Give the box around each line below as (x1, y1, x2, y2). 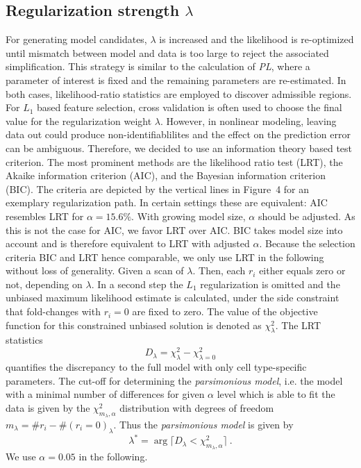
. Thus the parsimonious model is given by (113, 417, 294, 431)
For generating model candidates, (6, 32, 147, 47)
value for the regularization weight (6, 113, 152, 128)
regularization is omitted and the (200, 276, 340, 291)
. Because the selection (259, 236, 355, 251)
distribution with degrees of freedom (119, 400, 274, 415)
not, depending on (6, 276, 83, 291)
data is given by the (6, 400, 90, 415)
